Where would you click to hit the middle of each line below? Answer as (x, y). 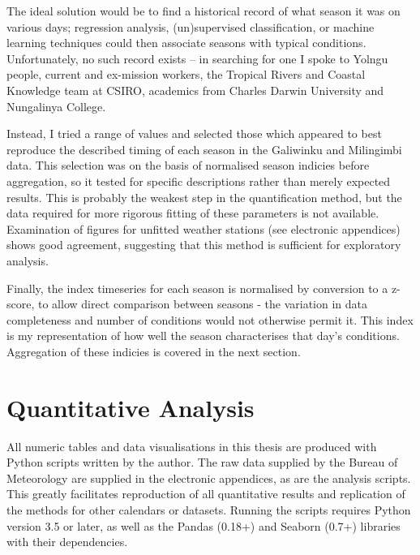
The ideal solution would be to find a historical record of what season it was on (204, 11)
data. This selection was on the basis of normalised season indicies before (188, 165)
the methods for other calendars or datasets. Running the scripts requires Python (209, 509)
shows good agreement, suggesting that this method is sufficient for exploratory (204, 245)
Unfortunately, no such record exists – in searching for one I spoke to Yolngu (197, 58)
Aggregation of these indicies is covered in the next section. (154, 351)
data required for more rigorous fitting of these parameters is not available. (193, 213)
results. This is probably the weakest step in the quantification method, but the (204, 197)
